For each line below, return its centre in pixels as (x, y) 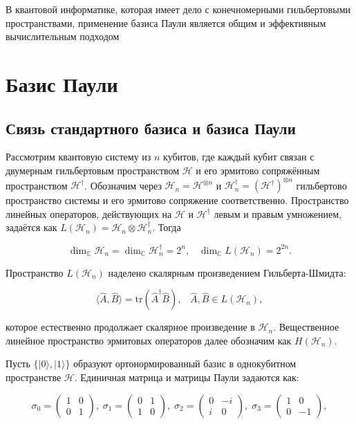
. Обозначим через (123, 185)
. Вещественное (306, 327)
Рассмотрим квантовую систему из (78, 157)
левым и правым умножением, (278, 213)
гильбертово (321, 185)
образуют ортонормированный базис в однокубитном (185, 363)
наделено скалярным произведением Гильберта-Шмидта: (227, 272)
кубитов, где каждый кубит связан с (239, 157)
